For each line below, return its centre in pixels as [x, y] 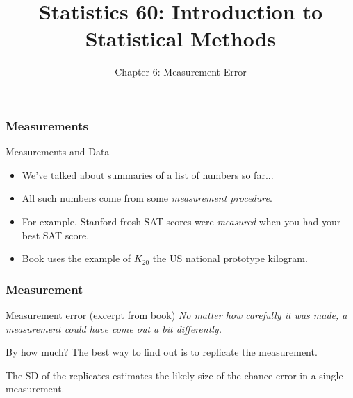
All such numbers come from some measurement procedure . [147, 198]
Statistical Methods [181, 38]
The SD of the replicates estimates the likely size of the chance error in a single [174, 375]
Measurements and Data [58, 152]
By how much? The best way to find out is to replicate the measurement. [162, 352]
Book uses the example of [76, 258]
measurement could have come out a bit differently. [114, 328]
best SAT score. [56, 235]
